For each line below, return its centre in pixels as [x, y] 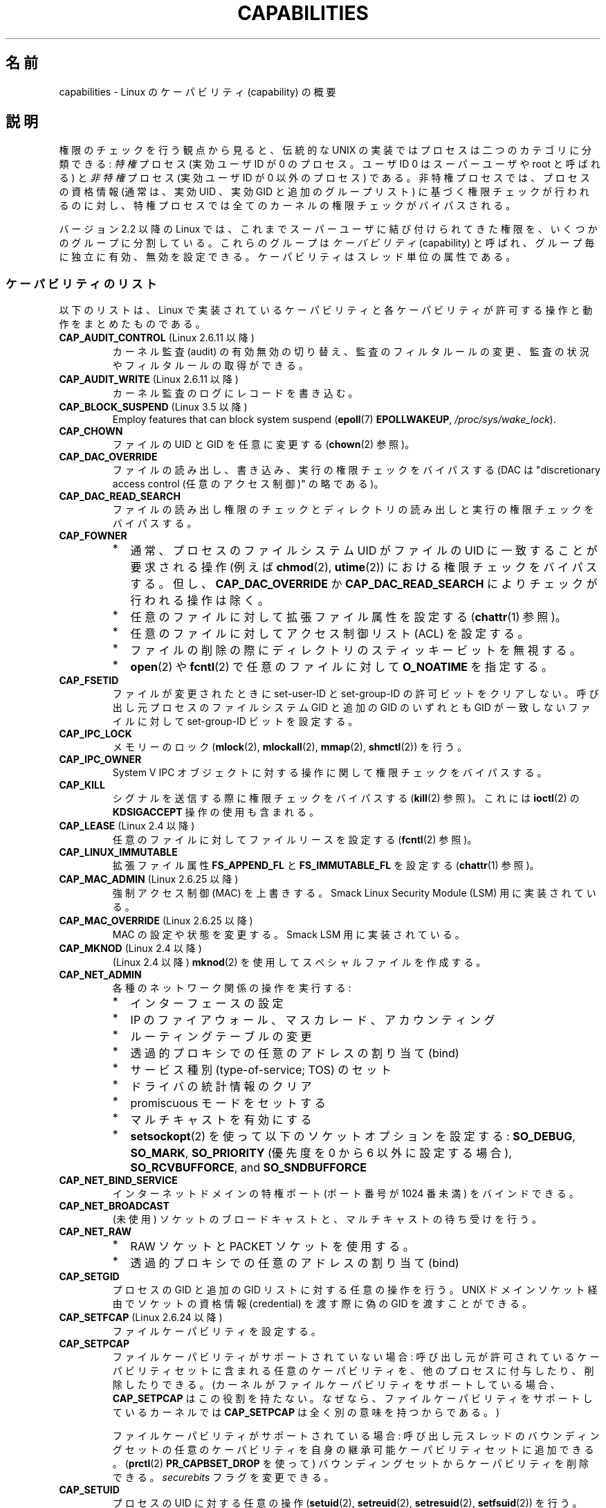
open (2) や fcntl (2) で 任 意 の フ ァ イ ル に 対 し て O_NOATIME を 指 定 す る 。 [342, 667]
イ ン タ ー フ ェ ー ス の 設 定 [207, 1004]
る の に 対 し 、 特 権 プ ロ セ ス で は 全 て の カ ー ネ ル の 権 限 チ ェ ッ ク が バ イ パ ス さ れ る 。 [287, 206]
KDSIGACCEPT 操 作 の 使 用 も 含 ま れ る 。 [215, 812]
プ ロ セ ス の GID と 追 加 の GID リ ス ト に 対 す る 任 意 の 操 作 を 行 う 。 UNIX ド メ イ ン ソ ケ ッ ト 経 [355, 1290]
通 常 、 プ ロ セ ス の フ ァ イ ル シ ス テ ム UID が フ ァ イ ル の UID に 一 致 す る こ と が [364, 551]
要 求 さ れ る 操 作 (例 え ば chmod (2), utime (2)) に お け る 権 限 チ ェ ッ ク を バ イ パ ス [364, 567]
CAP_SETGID [89, 1277]
